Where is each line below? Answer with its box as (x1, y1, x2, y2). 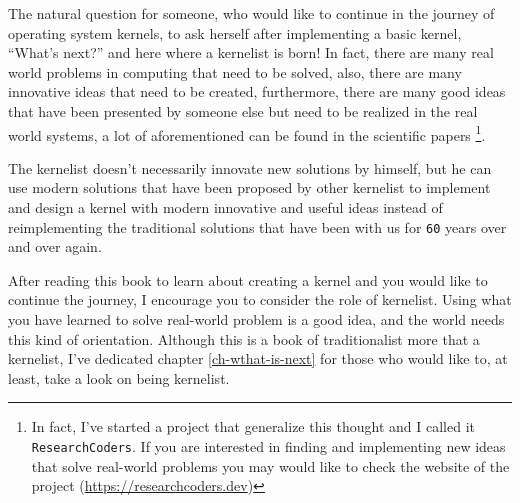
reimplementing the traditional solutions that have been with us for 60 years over (8, 216, 507, 237)
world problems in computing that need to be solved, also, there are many (8, 61, 462, 82)
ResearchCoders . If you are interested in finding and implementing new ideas (31, 436, 506, 456)
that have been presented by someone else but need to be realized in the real (8, 100, 478, 121)
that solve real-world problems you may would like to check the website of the (31, 455, 510, 476)
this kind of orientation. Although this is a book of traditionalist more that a (8, 328, 480, 349)
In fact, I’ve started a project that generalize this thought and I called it (31, 416, 476, 437)
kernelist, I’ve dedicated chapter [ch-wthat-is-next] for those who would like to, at (8, 348, 508, 369)
